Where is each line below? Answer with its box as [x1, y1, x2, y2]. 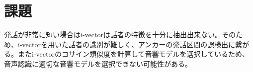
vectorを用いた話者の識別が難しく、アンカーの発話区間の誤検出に [22, 39, 236, 49]
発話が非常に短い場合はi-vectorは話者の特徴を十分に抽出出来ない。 [4, 29, 222, 40]
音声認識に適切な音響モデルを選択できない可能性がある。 [4, 58, 192, 69]
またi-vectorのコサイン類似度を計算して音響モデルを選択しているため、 [17, 49, 250, 59]
